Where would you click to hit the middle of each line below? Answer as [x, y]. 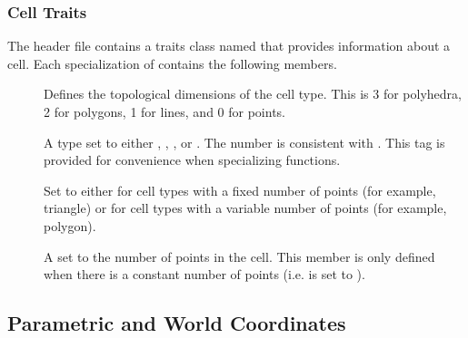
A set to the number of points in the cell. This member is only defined [239, 256]
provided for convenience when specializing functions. [192, 160]
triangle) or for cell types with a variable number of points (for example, [245, 208]
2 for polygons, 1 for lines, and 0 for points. [164, 111]
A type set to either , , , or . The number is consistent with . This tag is [244, 142]
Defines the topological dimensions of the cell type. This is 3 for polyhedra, [253, 94]
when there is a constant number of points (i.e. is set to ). [204, 274]
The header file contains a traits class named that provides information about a [229, 46]
